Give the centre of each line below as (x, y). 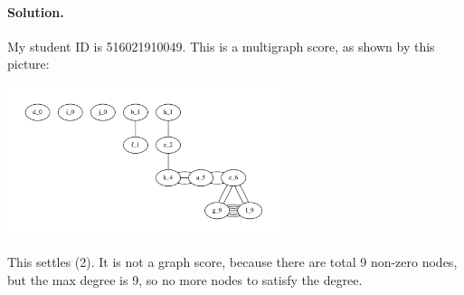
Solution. (36, 11)
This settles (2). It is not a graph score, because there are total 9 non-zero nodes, (232, 262)
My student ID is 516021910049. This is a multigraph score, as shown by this (221, 46)
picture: (28, 64)
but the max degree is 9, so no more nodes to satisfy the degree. (185, 279)
